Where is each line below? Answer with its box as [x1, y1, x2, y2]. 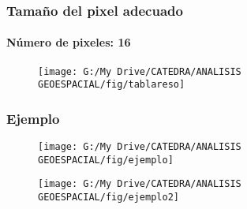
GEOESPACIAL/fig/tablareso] [38, 79, 185, 91]
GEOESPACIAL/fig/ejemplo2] [38, 192, 179, 203]
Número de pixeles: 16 [6, 34, 131, 50]
